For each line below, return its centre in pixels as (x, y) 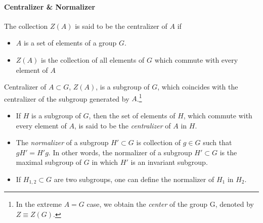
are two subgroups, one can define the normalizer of (134, 179)
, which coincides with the (198, 87)
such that (217, 142)
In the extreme (39, 204)
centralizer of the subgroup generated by (67, 98)
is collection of (159, 142)
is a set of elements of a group (70, 43)
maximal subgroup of (49, 162)
